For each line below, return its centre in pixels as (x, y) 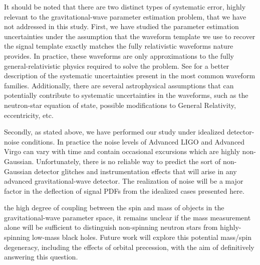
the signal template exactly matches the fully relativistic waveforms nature (119, 46)
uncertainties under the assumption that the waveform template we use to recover (130, 36)
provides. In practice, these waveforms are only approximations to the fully (119, 55)
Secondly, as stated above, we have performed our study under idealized (114, 132)
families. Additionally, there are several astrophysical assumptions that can (119, 85)
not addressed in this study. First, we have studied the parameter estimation (121, 26)
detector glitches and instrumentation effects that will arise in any (136, 171)
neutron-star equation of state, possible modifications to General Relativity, (120, 105)
